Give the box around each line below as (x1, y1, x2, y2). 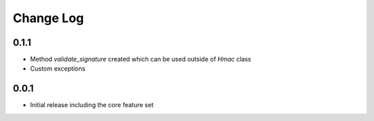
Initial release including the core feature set (30, 101, 154, 109)
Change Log (12, 10, 84, 26)
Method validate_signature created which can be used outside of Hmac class (30, 55, 251, 64)
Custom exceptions (30, 64, 86, 73)
